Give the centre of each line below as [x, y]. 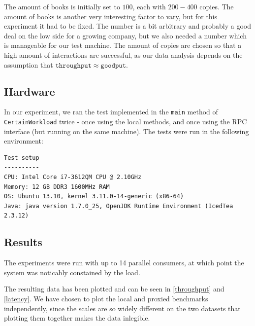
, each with [149, 6]
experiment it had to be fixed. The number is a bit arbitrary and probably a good [128, 26]
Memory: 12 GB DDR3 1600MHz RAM [57, 187]
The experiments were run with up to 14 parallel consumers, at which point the [124, 263]
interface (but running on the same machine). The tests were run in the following [127, 131]
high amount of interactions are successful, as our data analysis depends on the [123, 54]
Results [23, 242]
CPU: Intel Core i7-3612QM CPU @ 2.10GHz [73, 177]
